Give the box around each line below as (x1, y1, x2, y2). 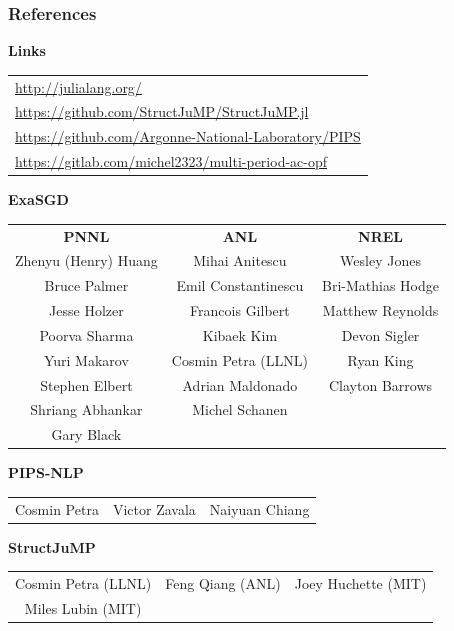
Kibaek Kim (202, 324, 278, 345)
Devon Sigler (341, 324, 420, 345)
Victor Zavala (112, 498, 196, 519)
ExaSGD (8, 189, 69, 210)
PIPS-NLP (8, 462, 84, 483)
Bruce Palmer (44, 275, 129, 296)
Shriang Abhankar (30, 399, 143, 420)
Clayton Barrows (329, 374, 433, 395)
